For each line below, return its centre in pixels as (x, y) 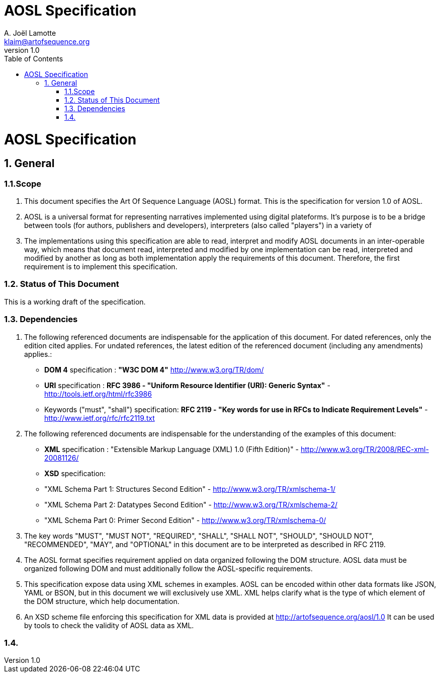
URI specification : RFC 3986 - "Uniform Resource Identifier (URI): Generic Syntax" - (187, 385)
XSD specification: (75, 473)
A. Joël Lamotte (30, 33)
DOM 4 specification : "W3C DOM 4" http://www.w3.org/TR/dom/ (154, 369)
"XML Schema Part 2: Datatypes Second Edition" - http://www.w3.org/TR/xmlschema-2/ (191, 504)
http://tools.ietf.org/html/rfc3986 (98, 394)
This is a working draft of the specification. (75, 302)
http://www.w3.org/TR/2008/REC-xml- (365, 449)
